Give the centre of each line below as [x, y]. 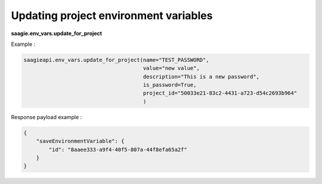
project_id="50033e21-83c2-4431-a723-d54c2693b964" [220, 93]
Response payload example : [47, 117]
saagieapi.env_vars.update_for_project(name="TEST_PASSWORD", [116, 60]
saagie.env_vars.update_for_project [57, 33]
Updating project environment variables [112, 15]
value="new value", [171, 68]
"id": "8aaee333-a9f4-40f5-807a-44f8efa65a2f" [118, 149]
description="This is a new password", [201, 77]
